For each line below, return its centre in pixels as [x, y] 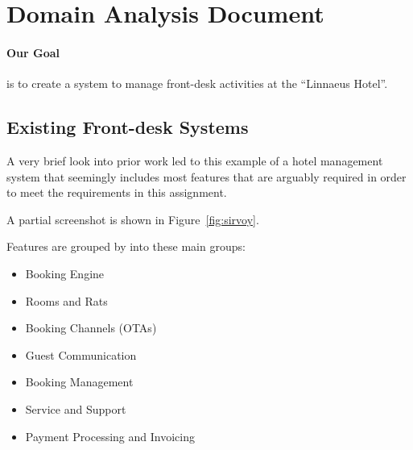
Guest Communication [81, 354]
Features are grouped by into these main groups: [126, 246]
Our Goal [33, 52]
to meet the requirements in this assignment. [117, 192]
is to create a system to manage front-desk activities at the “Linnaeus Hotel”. [197, 83]
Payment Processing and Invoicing [110, 436]
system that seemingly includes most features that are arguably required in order [206, 176]
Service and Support [76, 408]
